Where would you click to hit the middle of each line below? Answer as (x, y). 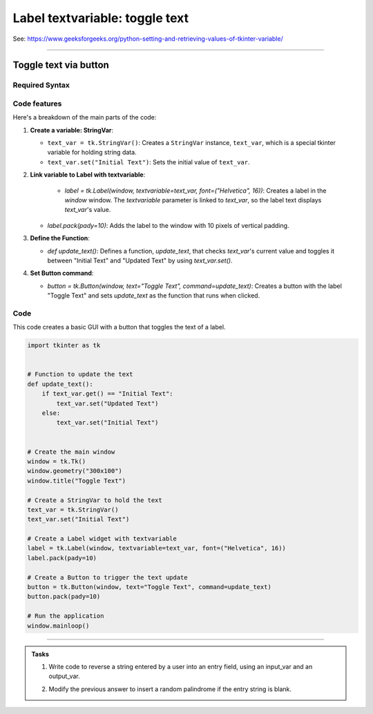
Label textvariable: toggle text (101, 18)
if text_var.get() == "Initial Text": (107, 394)
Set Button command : (62, 273)
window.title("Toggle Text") (77, 481)
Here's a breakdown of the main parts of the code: (85, 117)
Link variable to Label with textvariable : (88, 175)
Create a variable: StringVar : (72, 130)
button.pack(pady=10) (64, 597)
